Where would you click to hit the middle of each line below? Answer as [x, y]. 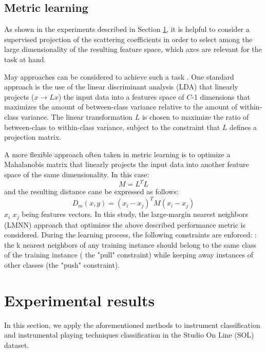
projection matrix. [33, 137]
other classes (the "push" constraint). [62, 264]
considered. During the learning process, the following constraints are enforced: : [130, 235]
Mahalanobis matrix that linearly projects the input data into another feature [127, 164]
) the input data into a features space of [121, 96]
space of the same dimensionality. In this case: [77, 174]
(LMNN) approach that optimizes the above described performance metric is [125, 224]
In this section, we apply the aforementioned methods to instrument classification [132, 325]
